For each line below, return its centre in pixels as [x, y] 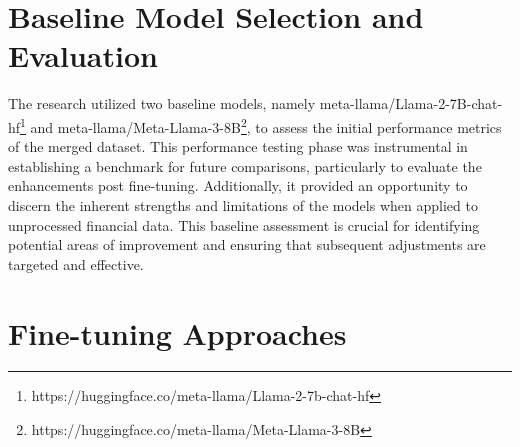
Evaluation [83, 55]
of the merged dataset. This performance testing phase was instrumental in [238, 146]
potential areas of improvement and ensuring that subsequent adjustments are [247, 244]
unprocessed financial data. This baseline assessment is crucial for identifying [244, 224]
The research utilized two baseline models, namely [162, 103]
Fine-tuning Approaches [177, 332]
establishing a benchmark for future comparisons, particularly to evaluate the [245, 165]
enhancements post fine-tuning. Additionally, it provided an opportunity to [238, 185]
